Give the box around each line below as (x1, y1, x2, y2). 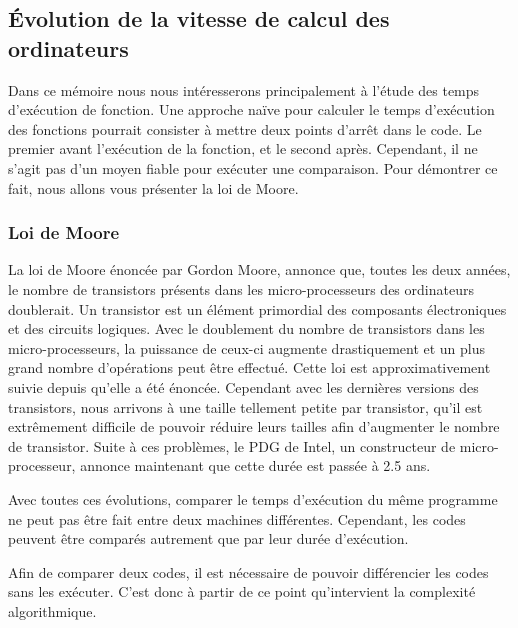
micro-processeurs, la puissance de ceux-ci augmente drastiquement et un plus (8, 337, 486, 358)
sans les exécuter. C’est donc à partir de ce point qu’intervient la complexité (8, 581, 476, 602)
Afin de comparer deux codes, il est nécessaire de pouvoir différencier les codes (8, 561, 489, 582)
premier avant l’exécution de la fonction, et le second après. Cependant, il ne (8, 138, 478, 159)
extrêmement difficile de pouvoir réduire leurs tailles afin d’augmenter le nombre (8, 416, 500, 437)
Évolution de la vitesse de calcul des (8, 3, 390, 34)
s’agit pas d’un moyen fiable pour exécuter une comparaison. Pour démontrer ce (8, 157, 498, 178)
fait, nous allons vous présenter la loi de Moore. (8, 177, 299, 198)
